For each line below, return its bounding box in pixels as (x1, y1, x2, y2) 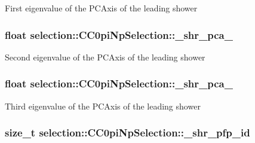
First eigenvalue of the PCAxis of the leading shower (5, 2, 198, 14)
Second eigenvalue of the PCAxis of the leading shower (5, 50, 205, 63)
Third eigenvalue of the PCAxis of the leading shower (5, 99, 201, 112)
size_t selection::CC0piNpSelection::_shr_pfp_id (5, 125, 250, 140)
